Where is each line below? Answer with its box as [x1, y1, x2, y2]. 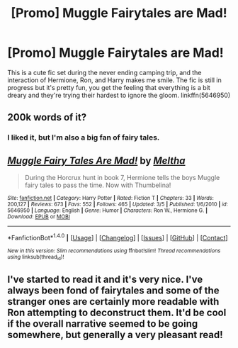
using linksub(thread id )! [7, 253, 64, 262]
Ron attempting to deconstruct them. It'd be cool [7, 307, 227, 319]
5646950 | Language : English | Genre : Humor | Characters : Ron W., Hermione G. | [7, 207, 208, 214]
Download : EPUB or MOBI [7, 213, 71, 220]
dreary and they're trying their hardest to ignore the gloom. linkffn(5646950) [7, 91, 231, 99]
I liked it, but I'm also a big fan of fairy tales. [7, 133, 160, 142]
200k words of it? [7, 111, 87, 123]
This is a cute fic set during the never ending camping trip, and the [7, 68, 202, 77]
